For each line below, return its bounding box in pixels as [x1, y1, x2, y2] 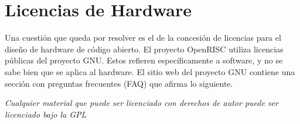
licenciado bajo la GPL [5, 108, 87, 120]
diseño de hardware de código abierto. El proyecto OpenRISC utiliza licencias [5, 42, 284, 55]
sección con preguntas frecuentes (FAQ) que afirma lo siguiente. [5, 77, 233, 89]
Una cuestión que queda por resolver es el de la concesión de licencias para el [5, 31, 281, 44]
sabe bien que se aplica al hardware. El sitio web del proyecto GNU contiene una [5, 65, 295, 77]
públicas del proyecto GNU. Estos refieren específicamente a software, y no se [5, 54, 283, 66]
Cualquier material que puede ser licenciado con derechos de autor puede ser [5, 97, 279, 109]
